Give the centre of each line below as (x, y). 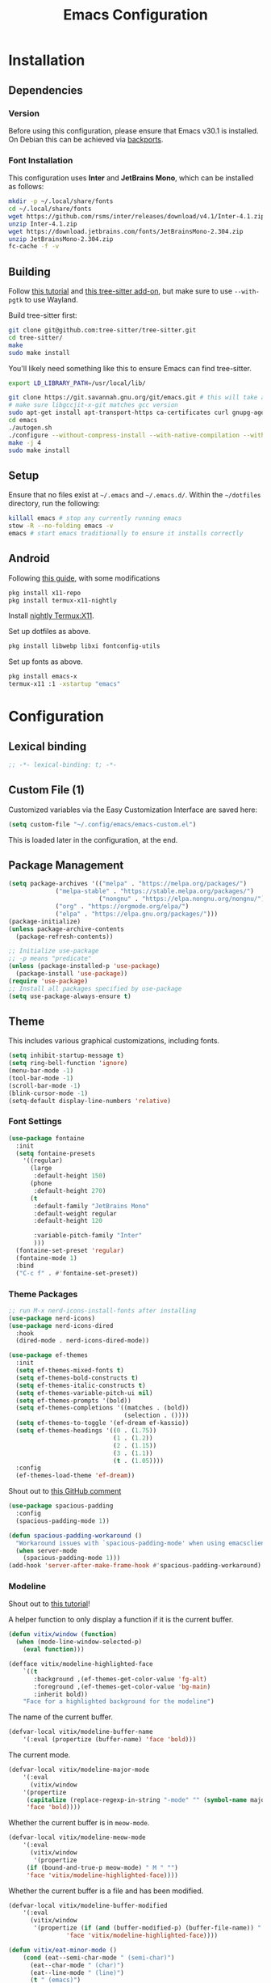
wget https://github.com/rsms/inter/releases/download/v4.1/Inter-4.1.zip (137, 216)
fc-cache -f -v (34, 247)
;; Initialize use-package (54, 951)
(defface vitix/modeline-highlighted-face (81, 1664)
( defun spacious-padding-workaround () (75, 1535)
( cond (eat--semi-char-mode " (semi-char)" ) (99, 1958)
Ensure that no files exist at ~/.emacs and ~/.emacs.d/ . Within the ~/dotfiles (135, 495)
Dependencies (46, 90)
